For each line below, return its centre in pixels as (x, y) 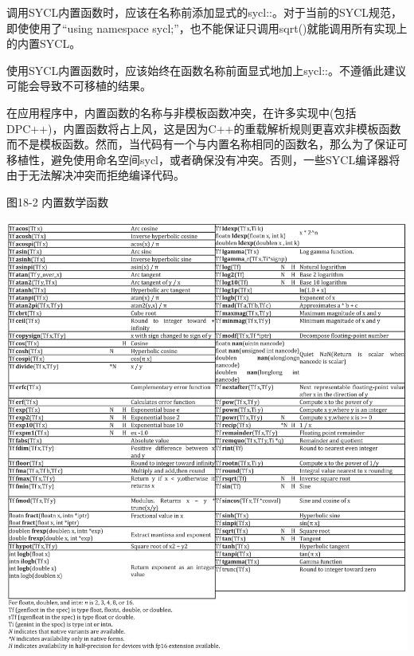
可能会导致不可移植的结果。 (79, 86)
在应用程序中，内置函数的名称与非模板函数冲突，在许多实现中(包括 (182, 112)
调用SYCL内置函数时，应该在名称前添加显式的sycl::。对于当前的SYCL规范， (205, 12)
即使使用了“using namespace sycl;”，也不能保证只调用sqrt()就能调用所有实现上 (207, 27)
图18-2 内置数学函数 (58, 201)
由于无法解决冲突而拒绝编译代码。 (96, 175)
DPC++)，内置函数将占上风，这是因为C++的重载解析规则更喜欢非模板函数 (204, 128)
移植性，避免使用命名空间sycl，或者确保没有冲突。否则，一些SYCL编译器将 (203, 159)
